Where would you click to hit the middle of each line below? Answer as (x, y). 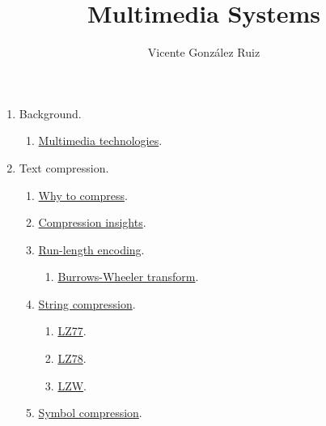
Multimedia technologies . (100, 141)
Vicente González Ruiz (204, 52)
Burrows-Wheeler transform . (128, 277)
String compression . (87, 303)
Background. (50, 113)
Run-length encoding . (91, 249)
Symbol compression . (90, 413)
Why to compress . (83, 195)
